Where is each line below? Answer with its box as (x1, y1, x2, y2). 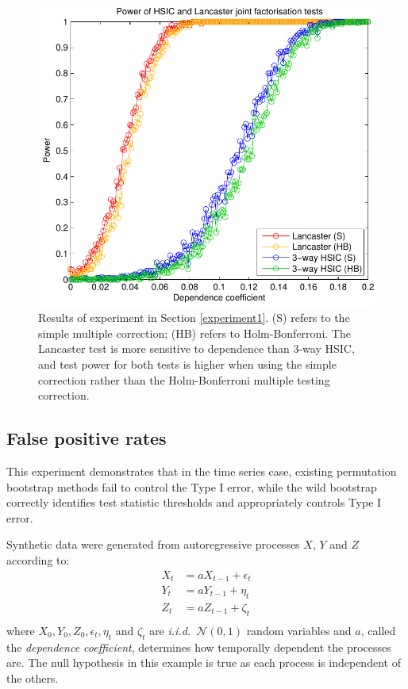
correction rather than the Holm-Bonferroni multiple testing (38, 371, 330, 388)
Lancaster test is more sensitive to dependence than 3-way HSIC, (38, 340, 355, 357)
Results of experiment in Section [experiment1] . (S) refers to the (38, 309, 350, 326)
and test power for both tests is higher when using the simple (38, 355, 337, 372)
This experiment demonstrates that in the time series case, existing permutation (6, 462, 397, 479)
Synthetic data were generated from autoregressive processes (6, 536, 300, 553)
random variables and (246, 622, 352, 638)
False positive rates (6, 426, 167, 450)
